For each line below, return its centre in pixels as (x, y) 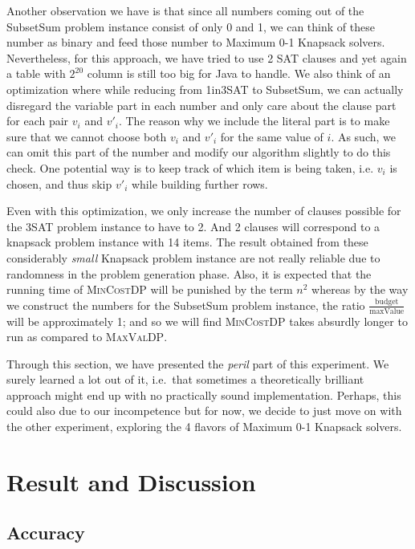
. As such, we (364, 136)
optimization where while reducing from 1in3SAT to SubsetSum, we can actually (205, 89)
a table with (36, 73)
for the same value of (272, 136)
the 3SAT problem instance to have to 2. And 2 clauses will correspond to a (193, 226)
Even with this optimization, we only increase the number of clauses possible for (204, 211)
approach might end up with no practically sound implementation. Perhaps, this (204, 394)
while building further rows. (199, 183)
